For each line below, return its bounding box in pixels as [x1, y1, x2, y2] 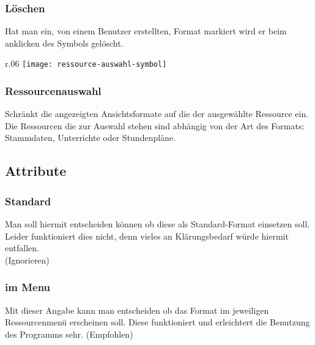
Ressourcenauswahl [5, 83, 102, 98]
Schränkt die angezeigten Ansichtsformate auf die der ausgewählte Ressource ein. [5, 107, 309, 120]
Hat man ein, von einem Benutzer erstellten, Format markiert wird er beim [5, 25, 287, 37]
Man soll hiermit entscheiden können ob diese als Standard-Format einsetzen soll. [5, 218, 310, 230]
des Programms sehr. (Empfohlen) [5, 327, 133, 340]
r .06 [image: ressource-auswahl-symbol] [5, 57, 167, 70]
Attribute [5, 161, 67, 180]
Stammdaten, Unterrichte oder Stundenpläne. [5, 131, 176, 144]
